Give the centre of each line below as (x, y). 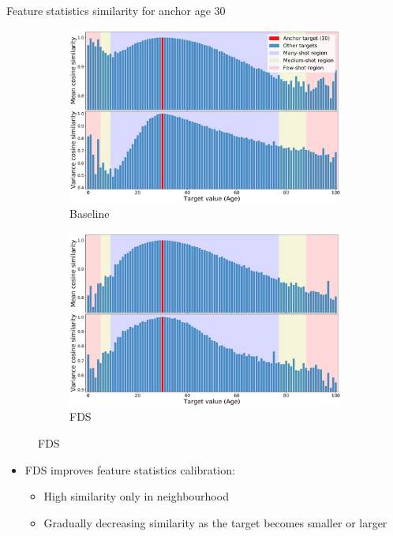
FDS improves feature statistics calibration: (130, 469)
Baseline (90, 214)
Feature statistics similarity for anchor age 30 (116, 10)
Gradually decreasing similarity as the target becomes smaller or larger (215, 522)
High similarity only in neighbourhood (136, 496)
